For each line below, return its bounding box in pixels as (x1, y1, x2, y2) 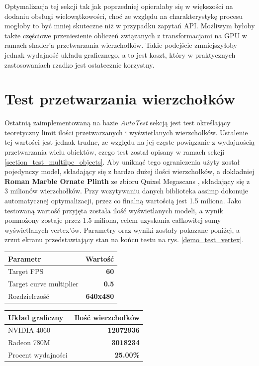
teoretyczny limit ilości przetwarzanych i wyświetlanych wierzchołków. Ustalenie (4, 127, 248, 137)
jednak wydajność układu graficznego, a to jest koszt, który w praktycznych (4, 49, 236, 60)
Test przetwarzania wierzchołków (4, 89, 236, 109)
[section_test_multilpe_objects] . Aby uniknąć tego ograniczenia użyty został (4, 156, 240, 167)
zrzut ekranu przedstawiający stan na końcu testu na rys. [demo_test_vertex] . (4, 234, 244, 245)
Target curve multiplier (8, 278, 79, 289)
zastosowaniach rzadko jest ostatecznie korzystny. (4, 59, 155, 70)
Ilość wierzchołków (74, 312, 140, 322)
